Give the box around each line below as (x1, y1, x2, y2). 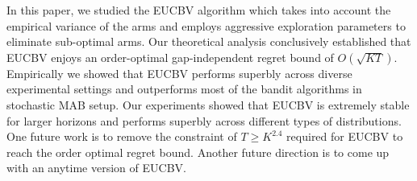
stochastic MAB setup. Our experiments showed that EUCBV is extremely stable (6, 96, 410, 113)
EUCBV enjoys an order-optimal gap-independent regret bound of (6, 48, 334, 65)
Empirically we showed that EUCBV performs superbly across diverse (6, 64, 352, 81)
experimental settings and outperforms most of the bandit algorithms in (6, 80, 362, 97)
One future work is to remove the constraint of (6, 128, 237, 145)
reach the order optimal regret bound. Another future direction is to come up (6, 143, 390, 160)
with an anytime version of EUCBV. (6, 159, 186, 176)
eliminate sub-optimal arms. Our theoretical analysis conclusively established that (6, 33, 411, 50)
